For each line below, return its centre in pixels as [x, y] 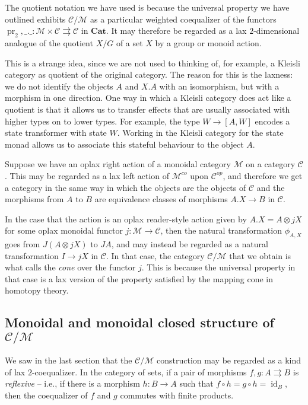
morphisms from [34, 199]
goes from [23, 244]
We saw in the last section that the [69, 360]
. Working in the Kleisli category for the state [200, 133]
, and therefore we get [263, 175]
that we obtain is [260, 255]
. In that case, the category [155, 255]
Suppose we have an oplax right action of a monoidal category [118, 164]
